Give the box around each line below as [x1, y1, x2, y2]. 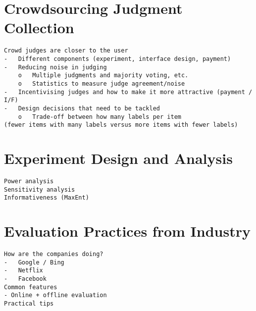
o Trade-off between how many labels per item [18, 113, 181, 120]
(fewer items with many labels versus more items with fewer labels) [4, 121, 238, 129]
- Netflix [4, 267, 43, 274]
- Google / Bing [4, 259, 64, 266]
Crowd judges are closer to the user [4, 47, 128, 54]
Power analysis [4, 178, 54, 185]
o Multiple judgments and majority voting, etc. [18, 72, 189, 79]
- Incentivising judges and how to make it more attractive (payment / [4, 88, 253, 96]
